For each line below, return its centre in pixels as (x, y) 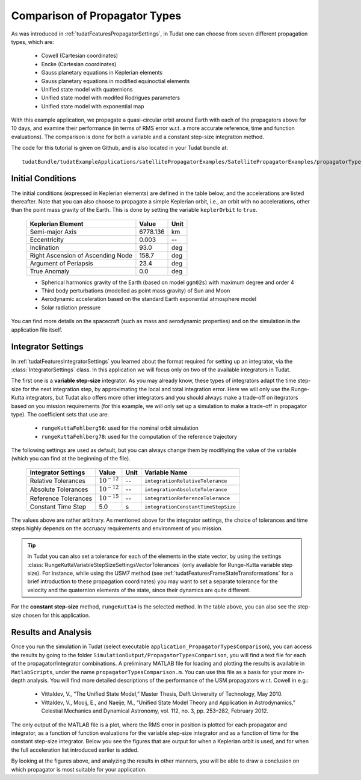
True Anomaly (50, 271)
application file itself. (37, 330)
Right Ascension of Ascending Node (81, 255)
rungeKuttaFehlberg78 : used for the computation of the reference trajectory (139, 436)
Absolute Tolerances (59, 489)
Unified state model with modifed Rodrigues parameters (111, 98)
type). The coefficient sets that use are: (60, 414)
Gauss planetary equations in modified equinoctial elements (116, 81)
